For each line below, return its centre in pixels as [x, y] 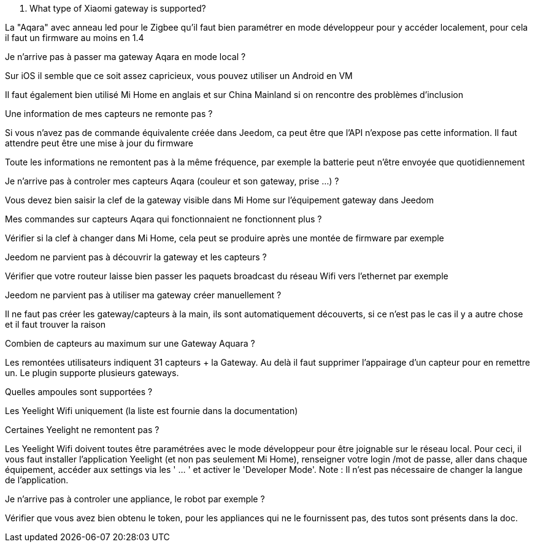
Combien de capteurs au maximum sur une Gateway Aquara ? [130, 343]
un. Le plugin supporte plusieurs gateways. [92, 373]
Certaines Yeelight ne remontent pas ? [82, 430]
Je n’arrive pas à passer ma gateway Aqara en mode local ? [125, 57]
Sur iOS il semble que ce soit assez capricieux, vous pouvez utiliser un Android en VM [179, 76]
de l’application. [37, 480]
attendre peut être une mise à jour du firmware [99, 143]
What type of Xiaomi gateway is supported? [118, 8]
